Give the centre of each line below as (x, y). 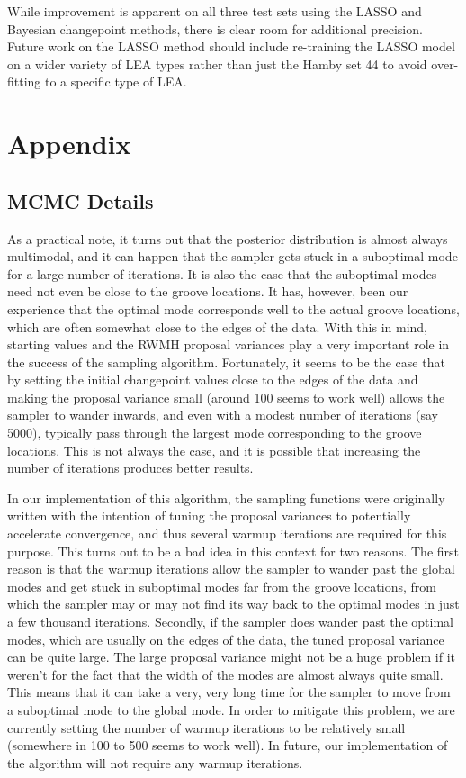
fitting (24, 81)
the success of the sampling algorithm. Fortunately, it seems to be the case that (226, 362)
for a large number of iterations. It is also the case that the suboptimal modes (222, 273)
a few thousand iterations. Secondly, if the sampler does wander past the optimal (230, 622)
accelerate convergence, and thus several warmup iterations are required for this (227, 534)
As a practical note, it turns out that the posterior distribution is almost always (228, 238)
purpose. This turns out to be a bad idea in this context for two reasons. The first (233, 551)
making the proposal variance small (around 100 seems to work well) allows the (226, 397)
